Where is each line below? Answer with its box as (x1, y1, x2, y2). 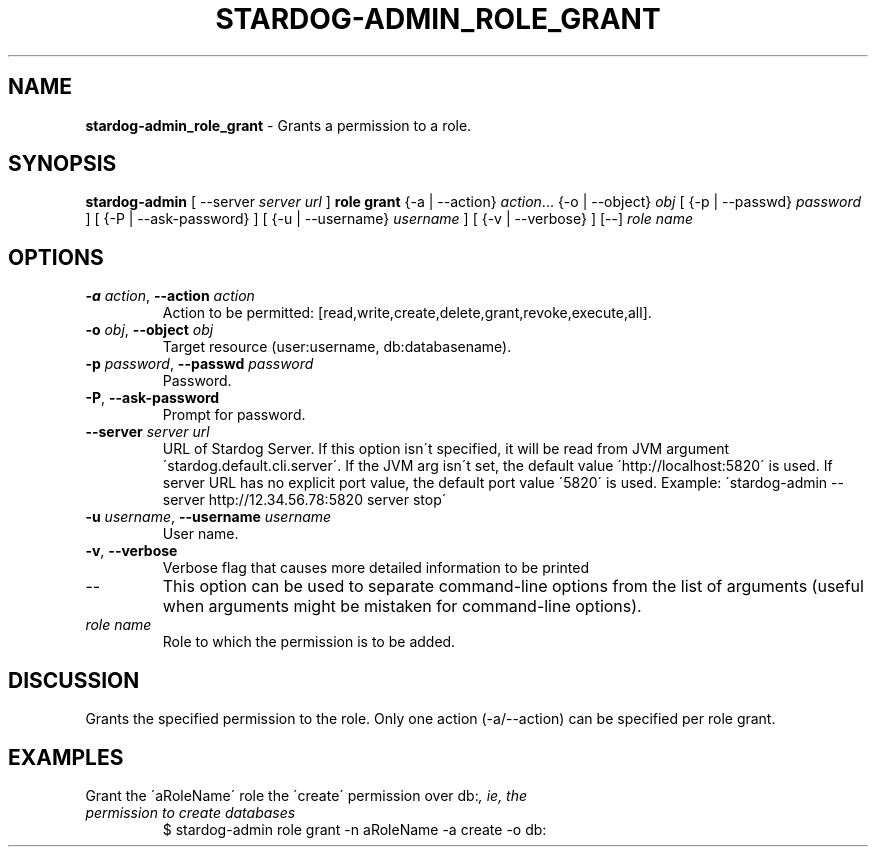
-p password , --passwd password (85, 355, 314, 373)
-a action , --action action (85, 287, 255, 305)
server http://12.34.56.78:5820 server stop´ (162, 491, 447, 509)
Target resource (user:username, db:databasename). (162, 338, 512, 356)
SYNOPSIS (8, 151, 117, 177)
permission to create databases (85, 803, 296, 821)
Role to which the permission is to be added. (162, 633, 456, 651)
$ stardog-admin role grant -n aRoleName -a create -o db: (162, 820, 547, 838)
